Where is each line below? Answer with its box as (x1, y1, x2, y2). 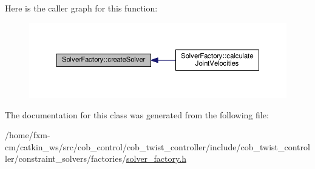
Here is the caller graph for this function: (5, 2, 158, 14)
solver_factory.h (126, 152, 186, 165)
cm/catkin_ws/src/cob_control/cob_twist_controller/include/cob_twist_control (5, 140, 310, 153)
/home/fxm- (5, 129, 50, 141)
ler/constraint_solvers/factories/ (5, 152, 126, 165)
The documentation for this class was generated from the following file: (5, 108, 269, 121)
